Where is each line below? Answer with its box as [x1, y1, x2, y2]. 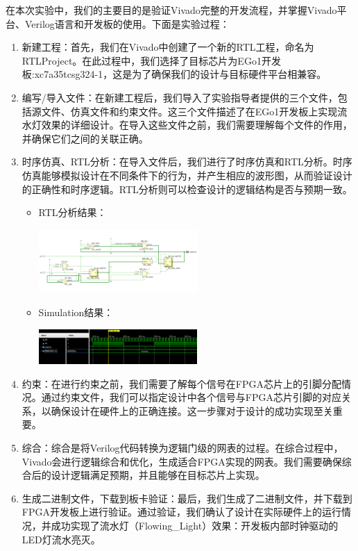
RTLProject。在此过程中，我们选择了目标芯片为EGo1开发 [22, 53, 281, 67]
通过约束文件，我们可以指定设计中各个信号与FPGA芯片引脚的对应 [41, 390, 341, 404]
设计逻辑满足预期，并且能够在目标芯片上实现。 [51, 468, 265, 482]
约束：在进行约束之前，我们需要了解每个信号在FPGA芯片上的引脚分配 [22, 376, 341, 390]
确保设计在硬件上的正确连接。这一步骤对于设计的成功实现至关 [51, 403, 333, 418]
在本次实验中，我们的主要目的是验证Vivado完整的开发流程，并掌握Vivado [6, 3, 337, 17]
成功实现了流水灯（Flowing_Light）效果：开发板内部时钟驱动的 [51, 518, 339, 533]
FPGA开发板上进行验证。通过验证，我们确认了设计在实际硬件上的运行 [22, 504, 341, 519]
